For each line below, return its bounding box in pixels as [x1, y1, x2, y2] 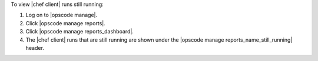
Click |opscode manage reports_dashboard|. [25, 28, 134, 35]
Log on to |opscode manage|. [25, 12, 97, 19]
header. [25, 44, 44, 51]
